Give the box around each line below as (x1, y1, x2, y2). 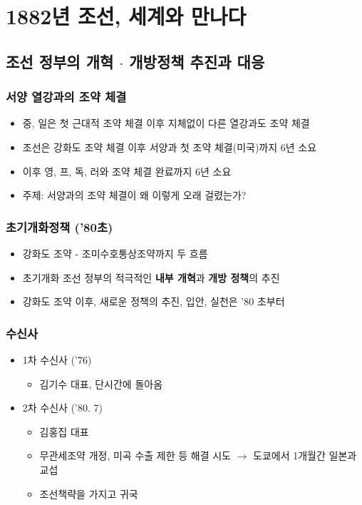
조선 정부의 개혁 (6, 50, 114, 72)
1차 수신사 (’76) (22, 352, 92, 367)
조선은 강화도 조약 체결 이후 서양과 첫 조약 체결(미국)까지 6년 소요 (22, 139, 317, 154)
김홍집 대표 (39, 424, 89, 439)
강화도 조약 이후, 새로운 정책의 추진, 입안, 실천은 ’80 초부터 (22, 294, 285, 309)
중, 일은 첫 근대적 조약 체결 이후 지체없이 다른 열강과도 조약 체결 (22, 116, 310, 131)
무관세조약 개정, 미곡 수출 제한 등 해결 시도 (39, 448, 231, 463)
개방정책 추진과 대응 (129, 50, 265, 72)
